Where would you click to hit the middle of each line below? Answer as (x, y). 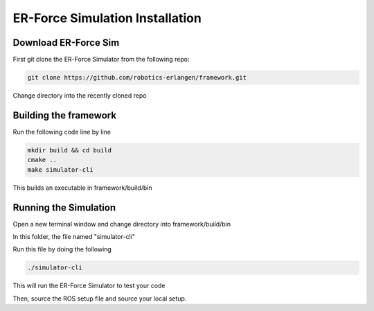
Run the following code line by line (62, 132)
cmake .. (42, 160)
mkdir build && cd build (70, 150)
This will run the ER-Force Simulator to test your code (89, 286)
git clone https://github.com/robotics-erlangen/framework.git (137, 78)
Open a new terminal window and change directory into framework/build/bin (122, 224)
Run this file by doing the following (62, 249)
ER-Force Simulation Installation (107, 18)
